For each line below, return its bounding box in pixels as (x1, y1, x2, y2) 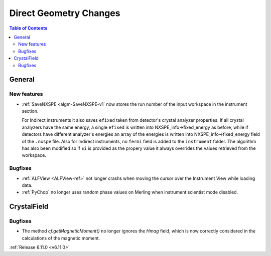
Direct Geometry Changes (9, 8, 120, 19)
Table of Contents (9, 25, 48, 31)
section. (22, 108, 39, 114)
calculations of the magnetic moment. (22, 235, 100, 241)
